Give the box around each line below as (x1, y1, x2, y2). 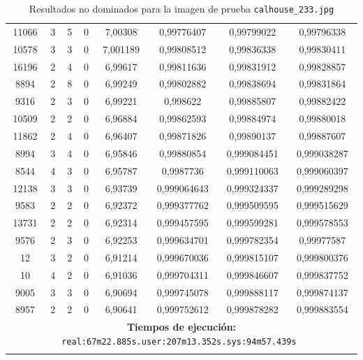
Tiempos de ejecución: (126, 319, 237, 334)
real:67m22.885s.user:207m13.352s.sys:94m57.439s (61, 336, 297, 347)
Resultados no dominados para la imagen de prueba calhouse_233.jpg (29, 1, 334, 15)
